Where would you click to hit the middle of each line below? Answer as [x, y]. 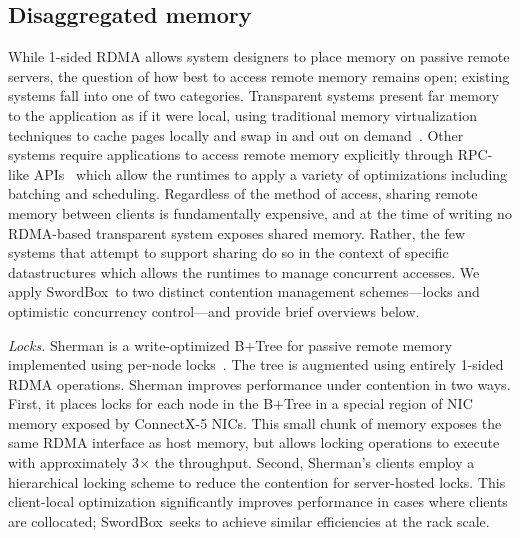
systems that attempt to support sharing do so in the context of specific [228, 252]
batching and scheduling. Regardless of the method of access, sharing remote [243, 193]
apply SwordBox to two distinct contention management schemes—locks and [244, 291]
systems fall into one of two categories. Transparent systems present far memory [253, 95]
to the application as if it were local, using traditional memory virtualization [242, 114]
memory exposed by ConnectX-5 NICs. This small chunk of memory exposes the [255, 422]
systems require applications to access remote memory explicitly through [231, 154]
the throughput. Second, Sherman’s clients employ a [314, 462]
